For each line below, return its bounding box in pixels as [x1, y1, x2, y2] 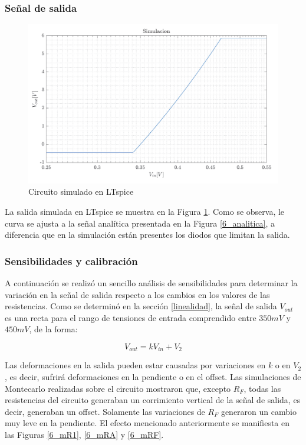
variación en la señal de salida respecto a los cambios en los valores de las [5, 288, 270, 300]
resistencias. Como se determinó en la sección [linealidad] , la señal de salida [5, 300, 277, 312]
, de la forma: [29, 323, 78, 335]
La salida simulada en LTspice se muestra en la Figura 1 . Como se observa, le [5, 205, 285, 217]
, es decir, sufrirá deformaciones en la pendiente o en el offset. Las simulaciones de [5, 370, 301, 382]
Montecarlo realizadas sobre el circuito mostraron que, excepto [5, 382, 231, 394]
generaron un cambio [221, 405, 297, 417]
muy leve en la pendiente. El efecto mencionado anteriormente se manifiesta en [5, 417, 289, 429]
